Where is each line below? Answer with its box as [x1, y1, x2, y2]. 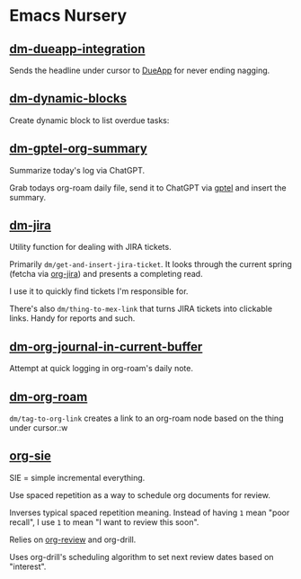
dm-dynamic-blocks [9, 91, 128, 106]
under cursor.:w [9, 423, 68, 433]
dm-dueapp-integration [9, 41, 146, 57]
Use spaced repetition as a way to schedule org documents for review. [9, 489, 271, 500]
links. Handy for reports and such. [9, 313, 136, 324]
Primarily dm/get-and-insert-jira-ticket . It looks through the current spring [9, 259, 292, 270]
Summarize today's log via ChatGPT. [9, 165, 146, 175]
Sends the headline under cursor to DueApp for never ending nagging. [9, 65, 270, 76]
